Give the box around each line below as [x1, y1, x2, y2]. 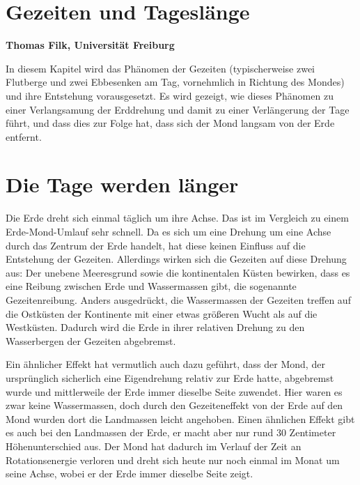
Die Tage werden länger [6, 170, 239, 199]
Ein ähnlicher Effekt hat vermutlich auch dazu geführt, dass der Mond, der [6, 357, 325, 371]
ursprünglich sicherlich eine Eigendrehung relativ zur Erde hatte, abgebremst [6, 370, 334, 385]
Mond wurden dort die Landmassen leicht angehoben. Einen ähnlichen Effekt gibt [6, 411, 355, 426]
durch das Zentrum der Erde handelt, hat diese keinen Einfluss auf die [6, 238, 306, 252]
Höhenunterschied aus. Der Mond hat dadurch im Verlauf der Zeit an [6, 438, 302, 453]
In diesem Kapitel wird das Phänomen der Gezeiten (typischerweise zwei [6, 61, 315, 75]
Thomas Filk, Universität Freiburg [6, 38, 175, 52]
